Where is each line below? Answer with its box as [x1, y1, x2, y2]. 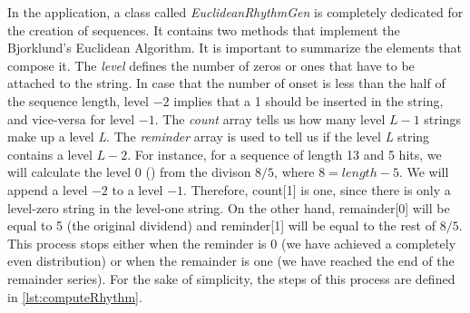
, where [274, 162, 315, 181]
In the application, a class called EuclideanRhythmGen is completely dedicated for [7, 3, 464, 21]
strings [424, 109, 461, 128]
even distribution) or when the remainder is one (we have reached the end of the [7, 251, 455, 270]
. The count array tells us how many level [154, 109, 386, 128]
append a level [7, 180, 88, 199]
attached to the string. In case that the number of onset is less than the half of [7, 73, 446, 93]
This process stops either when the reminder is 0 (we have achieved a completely [7, 233, 456, 252]
